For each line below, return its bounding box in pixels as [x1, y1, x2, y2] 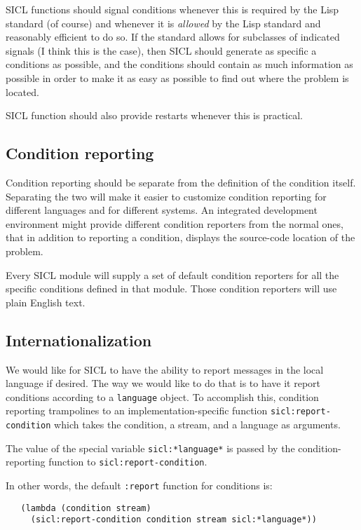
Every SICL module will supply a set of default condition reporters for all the [6, 267, 339, 282]
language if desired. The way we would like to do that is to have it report [6, 376, 321, 390]
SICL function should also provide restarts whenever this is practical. [6, 108, 303, 123]
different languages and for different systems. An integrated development [6, 203, 318, 217]
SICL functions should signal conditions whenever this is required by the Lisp [6, 2, 339, 16]
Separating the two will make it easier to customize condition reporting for [6, 189, 327, 203]
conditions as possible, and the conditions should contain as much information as [6, 57, 353, 72]
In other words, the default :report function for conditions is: [6, 477, 273, 492]
